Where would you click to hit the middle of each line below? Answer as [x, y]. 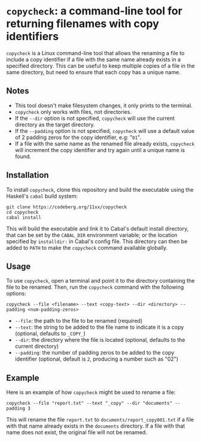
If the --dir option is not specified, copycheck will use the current [95, 118]
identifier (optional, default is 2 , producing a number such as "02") [96, 359]
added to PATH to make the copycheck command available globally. [87, 247]
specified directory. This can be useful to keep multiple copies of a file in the [100, 66]
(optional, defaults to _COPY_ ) [50, 334]
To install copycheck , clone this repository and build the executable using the [100, 189]
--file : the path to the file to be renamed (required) [78, 321]
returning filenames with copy [83, 24]
